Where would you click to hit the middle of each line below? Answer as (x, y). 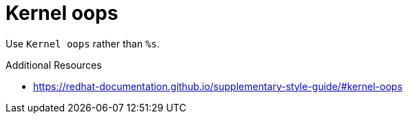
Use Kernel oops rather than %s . (83, 43)
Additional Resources (54, 65)
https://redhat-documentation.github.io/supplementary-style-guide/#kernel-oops (218, 86)
